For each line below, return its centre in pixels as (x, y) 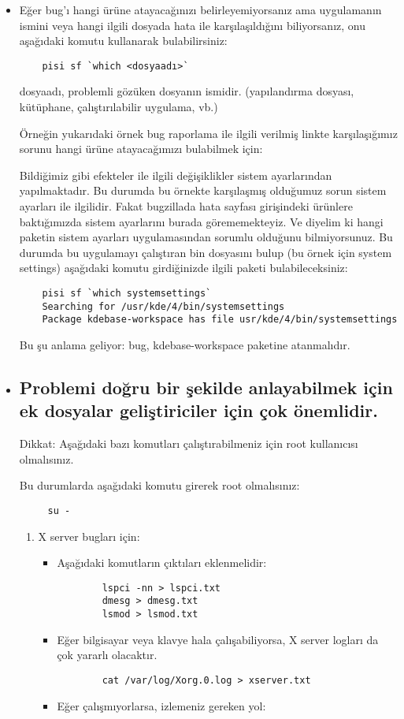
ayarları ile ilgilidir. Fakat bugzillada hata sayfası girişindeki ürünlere (186, 206)
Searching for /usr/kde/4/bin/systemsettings (163, 306)
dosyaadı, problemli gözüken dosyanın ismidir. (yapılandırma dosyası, (187, 91)
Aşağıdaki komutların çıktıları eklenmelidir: (162, 563)
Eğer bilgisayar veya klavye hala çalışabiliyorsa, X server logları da (218, 639)
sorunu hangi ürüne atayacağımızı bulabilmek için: (141, 149)
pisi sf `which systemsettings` (127, 293)
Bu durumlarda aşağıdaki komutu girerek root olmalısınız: (159, 485)
